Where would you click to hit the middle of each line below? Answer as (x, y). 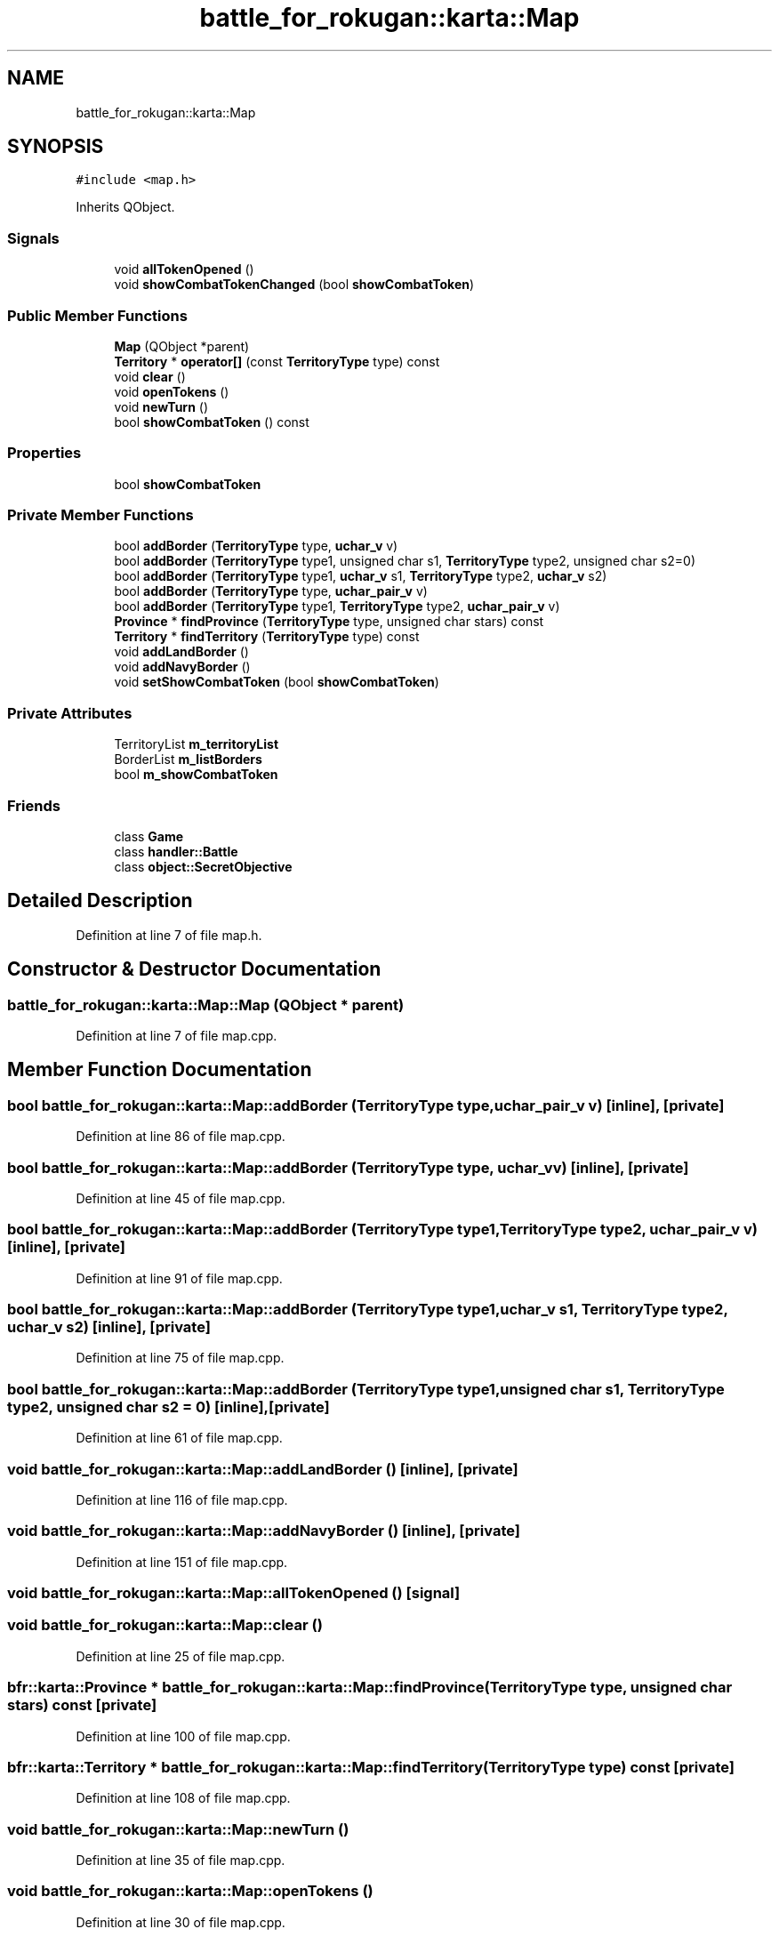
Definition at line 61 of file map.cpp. (179, 1438)
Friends (34, 805)
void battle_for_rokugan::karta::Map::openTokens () (190, 1891)
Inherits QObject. (125, 207)
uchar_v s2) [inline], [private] (109, 1327)
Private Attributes (70, 713)
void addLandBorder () (181, 652)
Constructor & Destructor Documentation (194, 969)
